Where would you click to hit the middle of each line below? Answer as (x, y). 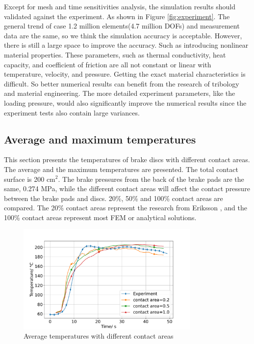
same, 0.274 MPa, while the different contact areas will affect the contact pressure (127, 188)
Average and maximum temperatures (100, 139)
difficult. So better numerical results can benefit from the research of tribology (122, 83)
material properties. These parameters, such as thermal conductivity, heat (115, 54)
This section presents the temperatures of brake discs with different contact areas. (127, 159)
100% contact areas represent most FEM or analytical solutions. (100, 217)
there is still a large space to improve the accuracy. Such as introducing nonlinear (126, 45)
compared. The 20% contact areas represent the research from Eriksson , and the (126, 208)
